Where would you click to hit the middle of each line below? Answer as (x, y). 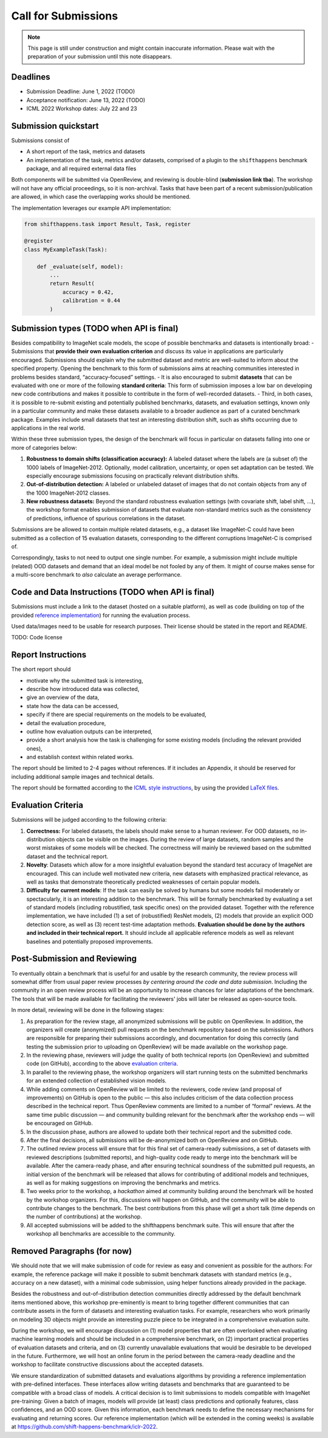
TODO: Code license (37, 638)
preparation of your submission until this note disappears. (100, 57)
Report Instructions (49, 655)
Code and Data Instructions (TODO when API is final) (113, 592)
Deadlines (31, 77)
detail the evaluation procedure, (66, 723)
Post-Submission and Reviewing (74, 959)
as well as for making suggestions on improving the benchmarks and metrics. (123, 1183)
